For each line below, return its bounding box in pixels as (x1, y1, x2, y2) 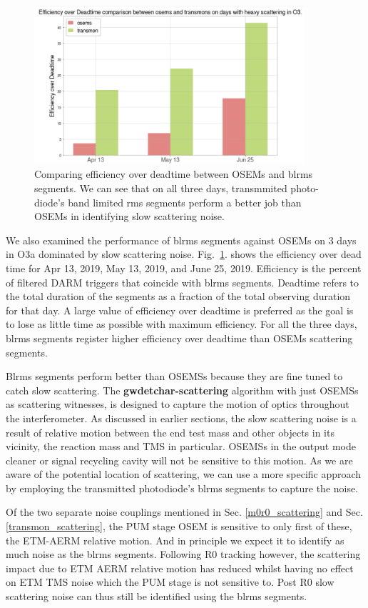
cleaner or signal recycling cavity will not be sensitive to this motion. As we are (6, 452, 353, 467)
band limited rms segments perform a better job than (68, 194, 302, 209)
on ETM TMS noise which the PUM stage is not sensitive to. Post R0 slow (6, 574, 334, 589)
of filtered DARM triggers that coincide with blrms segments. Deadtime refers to (6, 274, 359, 289)
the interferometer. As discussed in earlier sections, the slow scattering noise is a (6, 410, 357, 425)
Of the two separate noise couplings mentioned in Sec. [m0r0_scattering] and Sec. (6, 504, 363, 519)
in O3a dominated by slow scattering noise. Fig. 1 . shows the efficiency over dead (6, 246, 362, 261)
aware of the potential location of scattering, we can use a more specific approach (6, 467, 362, 482)
